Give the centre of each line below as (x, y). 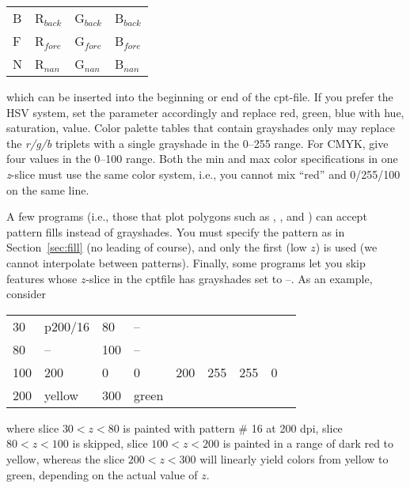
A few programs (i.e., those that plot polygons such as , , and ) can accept (187, 216)
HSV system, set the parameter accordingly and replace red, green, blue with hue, (205, 112)
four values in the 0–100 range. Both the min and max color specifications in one (202, 159)
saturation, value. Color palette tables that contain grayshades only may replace (201, 128)
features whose (42, 278)
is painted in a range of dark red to (308, 443)
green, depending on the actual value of (102, 474)
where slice (33, 427)
